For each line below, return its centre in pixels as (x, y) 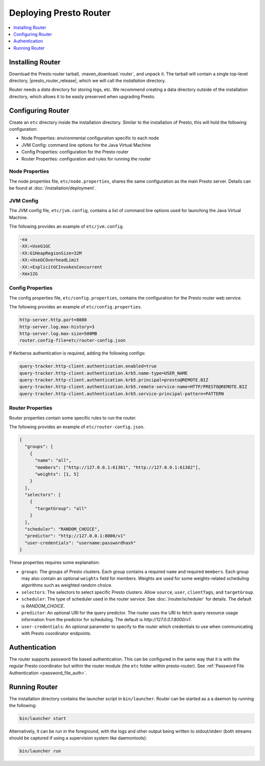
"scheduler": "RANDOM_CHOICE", (62, 529)
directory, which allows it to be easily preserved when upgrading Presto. (82, 96)
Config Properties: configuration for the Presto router (75, 152)
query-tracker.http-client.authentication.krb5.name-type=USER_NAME (104, 373)
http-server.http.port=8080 (53, 320)
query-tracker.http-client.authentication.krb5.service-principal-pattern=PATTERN (122, 394)
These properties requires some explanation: (54, 563)
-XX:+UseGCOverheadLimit (49, 260)
